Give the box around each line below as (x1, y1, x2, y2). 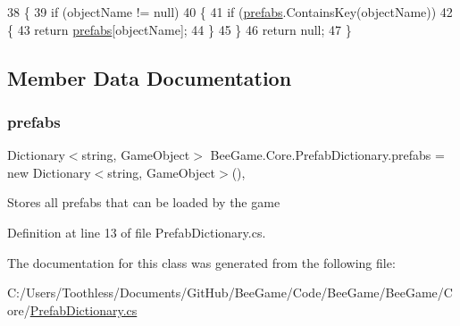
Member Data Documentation (7, 63, 292, 91)
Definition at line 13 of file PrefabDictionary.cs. (7, 222, 266, 241)
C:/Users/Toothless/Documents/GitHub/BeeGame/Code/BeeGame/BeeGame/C (7, 283, 453, 302)
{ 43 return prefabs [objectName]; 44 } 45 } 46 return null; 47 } (7, 20, 352, 38)
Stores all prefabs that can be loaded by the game (7, 193, 280, 212)
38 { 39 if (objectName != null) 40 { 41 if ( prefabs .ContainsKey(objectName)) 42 (7, 3, 453, 21)
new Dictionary (7, 163, 91, 181)
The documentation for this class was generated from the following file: (7, 253, 396, 272)
